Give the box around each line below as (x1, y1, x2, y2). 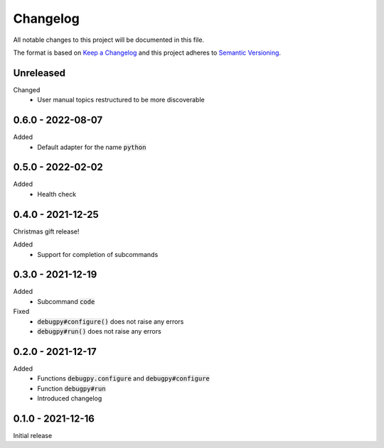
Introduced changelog (37, 394, 102, 403)
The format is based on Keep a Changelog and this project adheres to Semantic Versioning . (13, 48, 281, 57)
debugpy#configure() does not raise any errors (37, 317, 184, 326)
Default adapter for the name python (37, 143, 146, 151)
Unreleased (13, 67, 66, 79)
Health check (37, 190, 77, 198)
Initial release (13, 431, 53, 439)
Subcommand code (37, 297, 95, 305)
